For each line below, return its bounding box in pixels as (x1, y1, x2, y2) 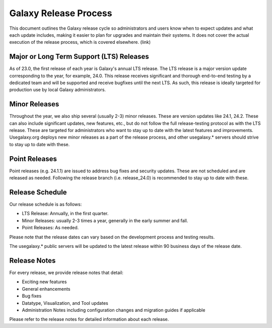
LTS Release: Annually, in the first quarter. (22, 211, 109, 217)
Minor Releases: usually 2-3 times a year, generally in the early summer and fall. (22, 217, 188, 224)
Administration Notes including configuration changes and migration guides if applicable (22, 307, 206, 313)
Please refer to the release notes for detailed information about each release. (9, 316, 169, 322)
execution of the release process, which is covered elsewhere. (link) (9, 39, 151, 45)
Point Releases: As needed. (22, 225, 79, 231)
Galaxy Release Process (9, 8, 112, 19)
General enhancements (22, 286, 71, 292)
